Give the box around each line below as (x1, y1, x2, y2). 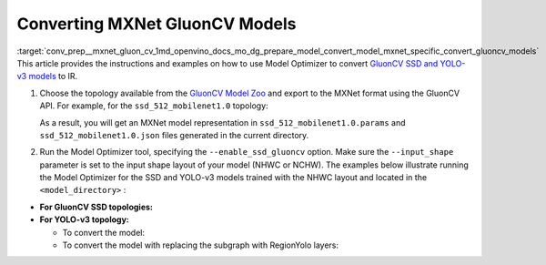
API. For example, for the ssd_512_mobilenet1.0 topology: (39, 100, 268, 111)
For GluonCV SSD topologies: (39, 201, 154, 212)
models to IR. (28, 71, 78, 82)
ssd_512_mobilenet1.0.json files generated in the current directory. (39, 129, 309, 140)
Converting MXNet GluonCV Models (16, 14, 297, 34)
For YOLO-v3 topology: (39, 214, 129, 225)
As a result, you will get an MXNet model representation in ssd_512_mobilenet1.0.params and (39, 117, 406, 127)
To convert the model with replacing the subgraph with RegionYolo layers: (62, 240, 339, 250)
